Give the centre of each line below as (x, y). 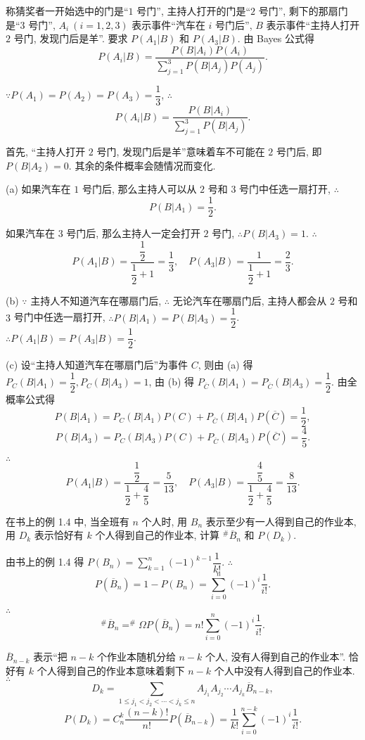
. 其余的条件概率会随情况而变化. (142, 165)
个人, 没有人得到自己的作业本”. (276, 657)
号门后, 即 (299, 152)
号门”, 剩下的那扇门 (303, 11)
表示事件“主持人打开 (313, 24)
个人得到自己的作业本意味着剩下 (111, 670)
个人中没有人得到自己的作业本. (284, 670)
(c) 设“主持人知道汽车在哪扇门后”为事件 (97, 365)
